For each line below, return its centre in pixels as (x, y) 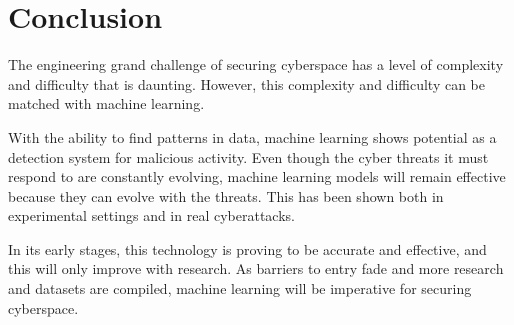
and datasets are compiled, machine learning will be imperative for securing (240, 288)
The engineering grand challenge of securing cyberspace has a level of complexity (256, 64)
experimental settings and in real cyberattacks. (151, 215)
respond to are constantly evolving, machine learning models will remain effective (257, 176)
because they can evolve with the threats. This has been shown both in (226, 195)
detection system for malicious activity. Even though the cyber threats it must (248, 156)
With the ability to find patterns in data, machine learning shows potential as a (252, 136)
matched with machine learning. (106, 103)
